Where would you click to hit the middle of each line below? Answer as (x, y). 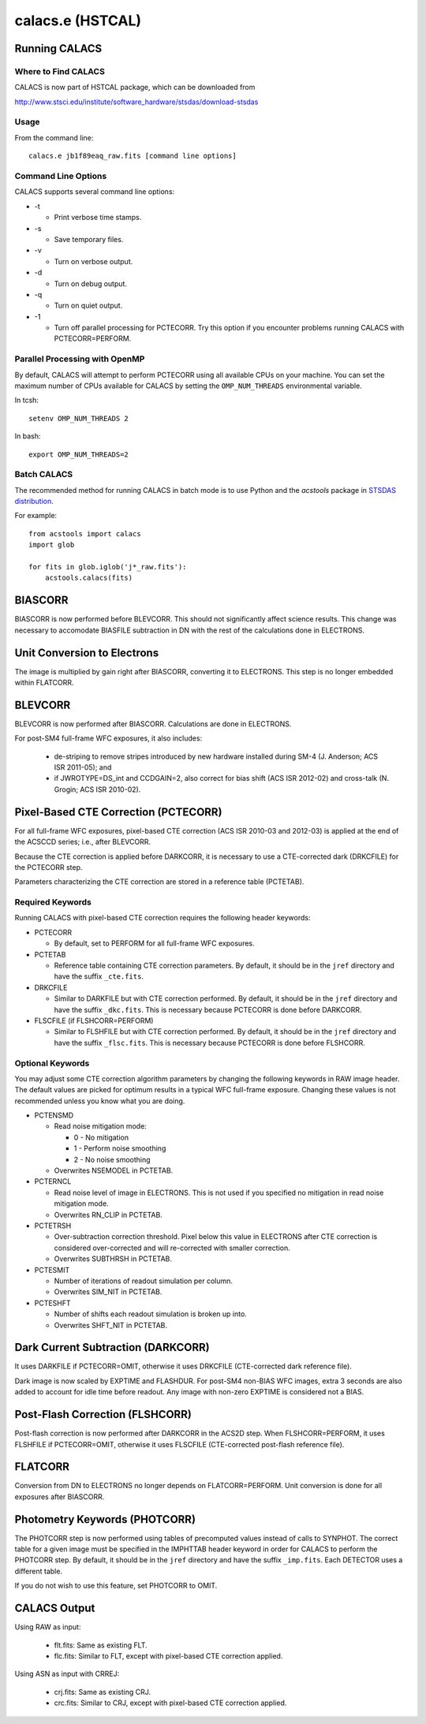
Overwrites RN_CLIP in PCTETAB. (108, 1215)
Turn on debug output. (91, 283)
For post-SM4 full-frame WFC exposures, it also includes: (108, 738)
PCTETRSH (53, 1226)
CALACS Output (55, 1608)
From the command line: (54, 137)
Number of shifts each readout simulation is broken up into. (151, 1314)
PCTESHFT (52, 1303)
